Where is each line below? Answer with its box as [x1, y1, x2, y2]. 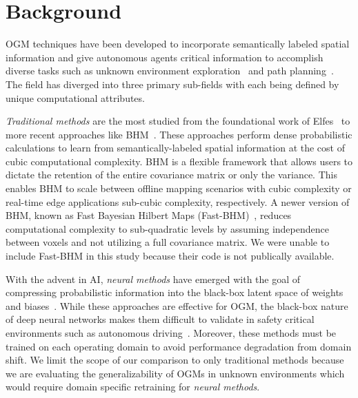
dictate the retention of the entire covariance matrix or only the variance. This [6, 167, 337, 182]
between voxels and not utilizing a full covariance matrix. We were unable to [6, 235, 330, 249]
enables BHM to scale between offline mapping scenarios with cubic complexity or [6, 181, 352, 196]
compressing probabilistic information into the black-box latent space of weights [6, 285, 344, 300]
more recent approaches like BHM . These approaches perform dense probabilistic [6, 127, 352, 141]
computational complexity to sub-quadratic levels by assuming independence [6, 221, 329, 235]
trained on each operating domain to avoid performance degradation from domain [6, 339, 352, 353]
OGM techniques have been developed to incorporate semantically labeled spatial [6, 36, 350, 51]
